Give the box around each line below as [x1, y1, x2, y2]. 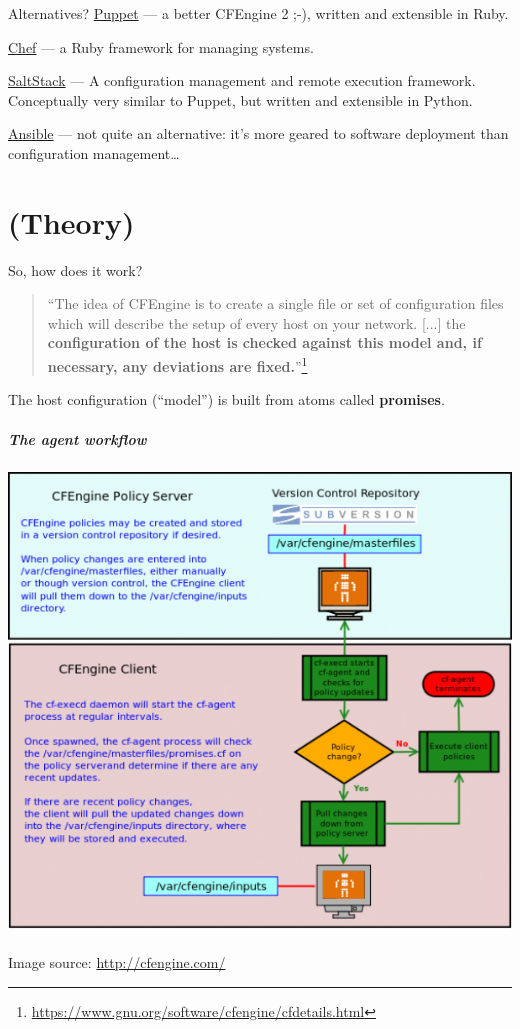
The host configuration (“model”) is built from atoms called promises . [8, 389, 445, 410]
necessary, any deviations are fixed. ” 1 [47, 353, 308, 376]
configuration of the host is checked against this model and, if [47, 332, 482, 353]
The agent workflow [8, 428, 147, 449]
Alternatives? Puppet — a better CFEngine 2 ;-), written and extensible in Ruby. [8, 3, 509, 23]
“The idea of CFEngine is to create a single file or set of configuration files [47, 293, 504, 314]
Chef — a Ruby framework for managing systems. [8, 36, 314, 57]
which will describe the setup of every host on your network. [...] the [47, 312, 466, 333]
